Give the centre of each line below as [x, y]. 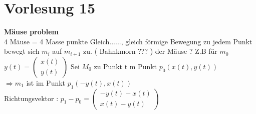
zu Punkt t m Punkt [125, 66]
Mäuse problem [31, 32]
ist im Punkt [46, 82]
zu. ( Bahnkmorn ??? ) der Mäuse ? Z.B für [150, 51]
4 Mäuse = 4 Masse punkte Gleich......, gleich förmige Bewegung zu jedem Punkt [128, 41]
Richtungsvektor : [31, 98]
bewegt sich [22, 51]
